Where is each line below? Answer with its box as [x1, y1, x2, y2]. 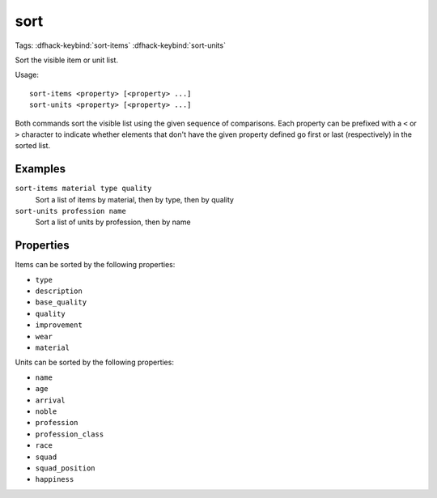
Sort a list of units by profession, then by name [35, 217, 191, 227]
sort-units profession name [15, 206, 127, 215]
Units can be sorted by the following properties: [15, 357, 174, 368]
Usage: [15, 70, 40, 80]
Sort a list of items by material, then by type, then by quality [35, 194, 235, 204]
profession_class [35, 429, 104, 439]
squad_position [35, 463, 96, 473]
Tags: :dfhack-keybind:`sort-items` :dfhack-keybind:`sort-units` [15, 40, 227, 50]
